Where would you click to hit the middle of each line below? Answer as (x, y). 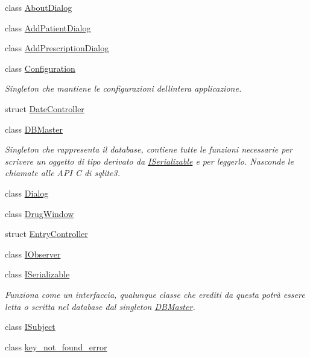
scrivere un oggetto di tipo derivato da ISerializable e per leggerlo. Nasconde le (149, 161)
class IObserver (33, 254)
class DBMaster (34, 129)
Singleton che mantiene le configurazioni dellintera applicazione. (123, 88)
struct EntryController (46, 234)
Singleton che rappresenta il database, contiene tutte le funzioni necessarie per (149, 149)
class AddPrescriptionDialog (57, 48)
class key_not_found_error (56, 346)
